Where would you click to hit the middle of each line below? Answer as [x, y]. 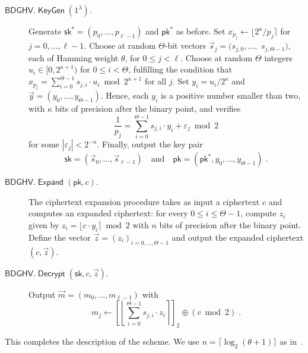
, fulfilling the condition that [180, 69]
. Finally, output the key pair [150, 144]
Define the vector [60, 237]
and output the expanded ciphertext [238, 237]
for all [155, 81]
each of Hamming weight [74, 57]
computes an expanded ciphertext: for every [108, 213]
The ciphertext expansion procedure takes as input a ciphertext [144, 201]
